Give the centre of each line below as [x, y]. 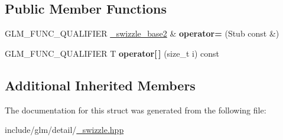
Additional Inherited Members [100, 85]
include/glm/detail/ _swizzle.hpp [64, 130]
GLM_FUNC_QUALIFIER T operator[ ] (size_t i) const [112, 53]
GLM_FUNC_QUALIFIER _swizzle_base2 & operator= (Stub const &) [142, 33]
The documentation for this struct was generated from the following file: [136, 110]
